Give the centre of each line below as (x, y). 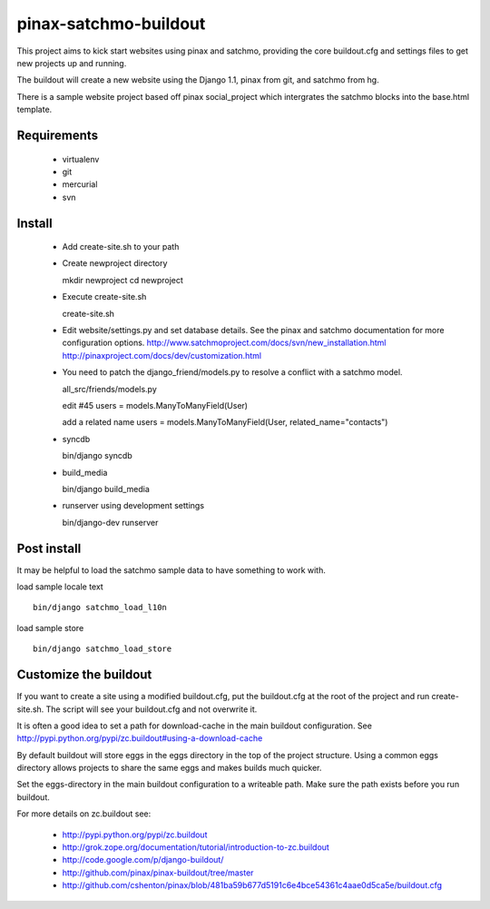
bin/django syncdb (97, 456)
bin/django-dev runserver (110, 522)
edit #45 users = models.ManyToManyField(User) (155, 405)
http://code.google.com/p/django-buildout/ (143, 860)
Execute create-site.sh (104, 297)
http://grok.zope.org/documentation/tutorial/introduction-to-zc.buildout (196, 847)
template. (34, 110)
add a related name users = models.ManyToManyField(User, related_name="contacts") (225, 422)
